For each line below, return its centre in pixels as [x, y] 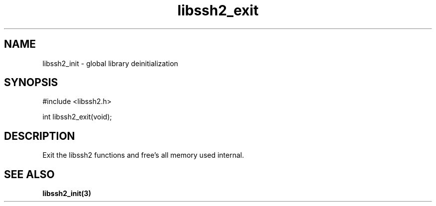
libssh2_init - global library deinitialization [110, 63]
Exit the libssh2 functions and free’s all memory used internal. [143, 155]
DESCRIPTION [40, 136]
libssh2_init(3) [67, 194]
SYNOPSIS [31, 83]
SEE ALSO [29, 174]
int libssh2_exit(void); [77, 117]
